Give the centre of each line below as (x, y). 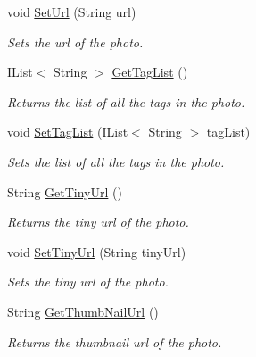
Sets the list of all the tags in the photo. (116, 161)
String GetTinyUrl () (65, 191)
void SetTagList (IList (68, 132)
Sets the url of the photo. (75, 42)
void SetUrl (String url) (72, 12)
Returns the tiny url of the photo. (98, 222)
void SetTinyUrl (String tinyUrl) (97, 251)
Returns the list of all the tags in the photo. (126, 101)
